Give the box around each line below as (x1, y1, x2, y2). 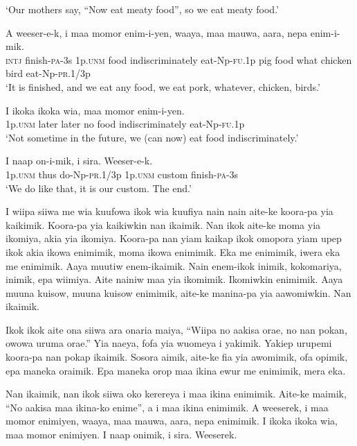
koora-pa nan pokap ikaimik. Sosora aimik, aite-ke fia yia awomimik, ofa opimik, (6, 350, 348, 364)
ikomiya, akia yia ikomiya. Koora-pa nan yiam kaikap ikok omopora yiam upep (6, 231, 342, 246)
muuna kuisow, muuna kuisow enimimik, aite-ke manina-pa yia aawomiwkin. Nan (6, 285, 351, 300)
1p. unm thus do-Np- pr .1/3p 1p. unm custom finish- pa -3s (6, 166, 239, 181)
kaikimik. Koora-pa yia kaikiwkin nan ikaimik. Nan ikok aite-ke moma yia (6, 217, 321, 232)
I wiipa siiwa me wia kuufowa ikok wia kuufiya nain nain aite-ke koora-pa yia (6, 204, 333, 218)
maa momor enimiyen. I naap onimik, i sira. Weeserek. (6, 427, 237, 442)
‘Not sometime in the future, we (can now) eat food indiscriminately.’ (6, 130, 299, 144)
